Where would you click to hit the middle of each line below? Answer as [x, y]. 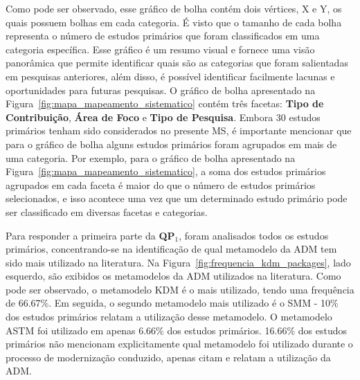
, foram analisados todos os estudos [254, 235]
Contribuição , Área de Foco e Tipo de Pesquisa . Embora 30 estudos [163, 117]
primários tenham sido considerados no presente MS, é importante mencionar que [179, 130]
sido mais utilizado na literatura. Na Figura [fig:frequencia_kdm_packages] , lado [178, 262]
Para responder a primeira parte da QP [90, 235]
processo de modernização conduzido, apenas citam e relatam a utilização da [168, 357]
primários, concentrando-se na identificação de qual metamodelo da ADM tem [171, 249]
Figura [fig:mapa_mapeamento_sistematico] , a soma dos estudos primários [166, 171]
